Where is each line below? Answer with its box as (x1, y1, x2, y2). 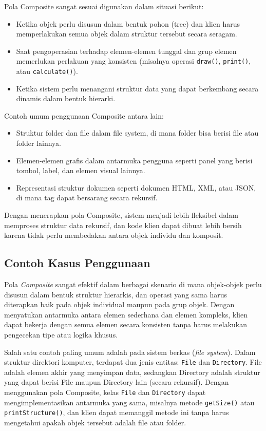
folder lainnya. (16, 138, 61, 148)
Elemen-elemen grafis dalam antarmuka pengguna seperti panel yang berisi (16, 155, 253, 165)
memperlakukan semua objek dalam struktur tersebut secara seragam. (16, 28, 237, 39)
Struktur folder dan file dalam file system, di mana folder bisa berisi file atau (16, 127, 259, 138)
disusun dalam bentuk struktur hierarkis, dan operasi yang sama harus (4, 289, 227, 299)
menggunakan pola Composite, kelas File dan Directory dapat (4, 387, 206, 398)
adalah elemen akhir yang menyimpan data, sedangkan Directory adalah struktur (4, 366, 260, 377)
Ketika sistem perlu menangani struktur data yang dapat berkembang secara (16, 83, 259, 93)
